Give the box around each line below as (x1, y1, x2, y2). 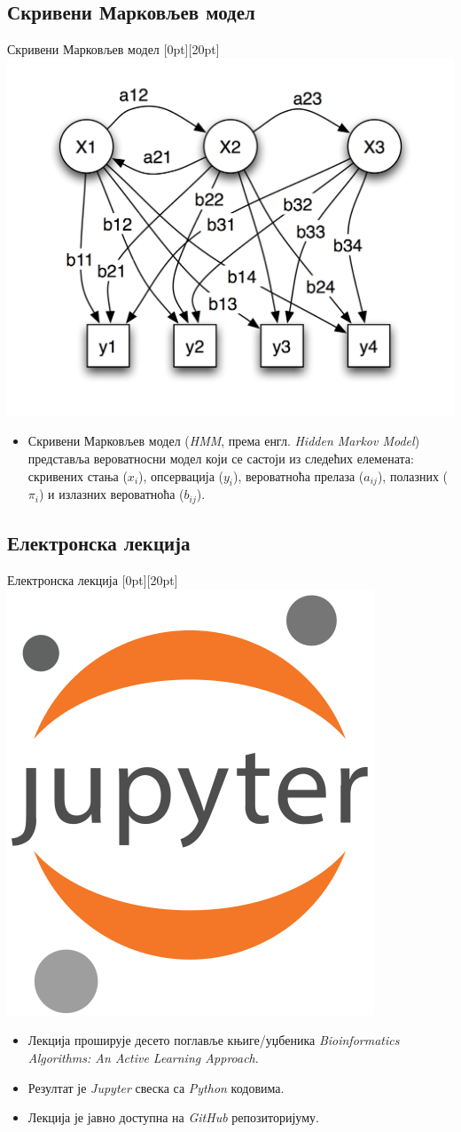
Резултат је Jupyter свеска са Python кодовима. (27, 1078, 285, 1096)
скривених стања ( (27, 466, 128, 485)
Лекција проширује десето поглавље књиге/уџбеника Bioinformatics (27, 1031, 400, 1049)
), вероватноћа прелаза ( (233, 466, 364, 485)
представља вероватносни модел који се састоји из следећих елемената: (27, 449, 414, 468)
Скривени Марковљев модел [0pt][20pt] (7, 40, 220, 59)
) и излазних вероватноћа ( (38, 485, 184, 503)
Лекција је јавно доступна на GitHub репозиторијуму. (27, 1108, 319, 1127)
